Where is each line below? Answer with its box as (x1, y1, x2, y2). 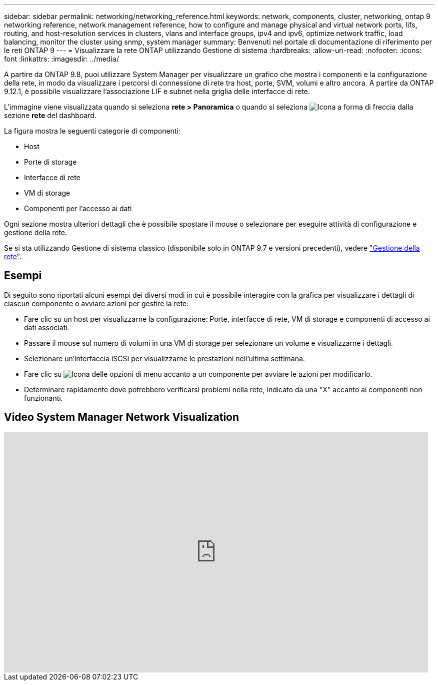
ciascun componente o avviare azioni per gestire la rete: (4, 299, 189, 308)
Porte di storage (24, 158, 77, 166)
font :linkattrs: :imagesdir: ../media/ (4, 55, 119, 63)
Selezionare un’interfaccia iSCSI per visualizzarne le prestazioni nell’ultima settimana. (24, 354, 305, 363)
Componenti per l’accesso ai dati (24, 204, 132, 213)
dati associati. (24, 323, 69, 332)
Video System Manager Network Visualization (4, 411, 239, 424)
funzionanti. (24, 393, 63, 402)
